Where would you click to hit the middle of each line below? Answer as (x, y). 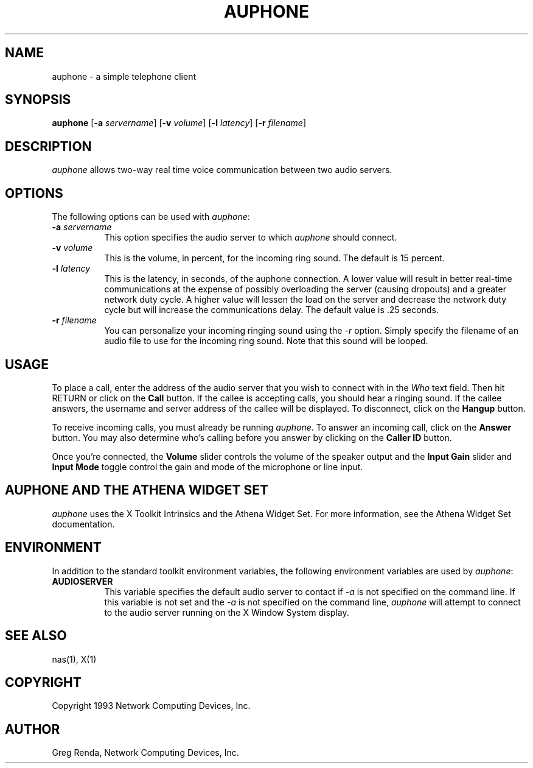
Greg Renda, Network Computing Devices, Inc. (145, 753)
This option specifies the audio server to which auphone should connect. (251, 238)
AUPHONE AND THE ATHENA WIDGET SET (137, 490)
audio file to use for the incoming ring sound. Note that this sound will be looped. (266, 341)
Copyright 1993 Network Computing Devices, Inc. (151, 706)
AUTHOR (33, 729)
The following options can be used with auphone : (151, 217)
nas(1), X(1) (74, 659)
